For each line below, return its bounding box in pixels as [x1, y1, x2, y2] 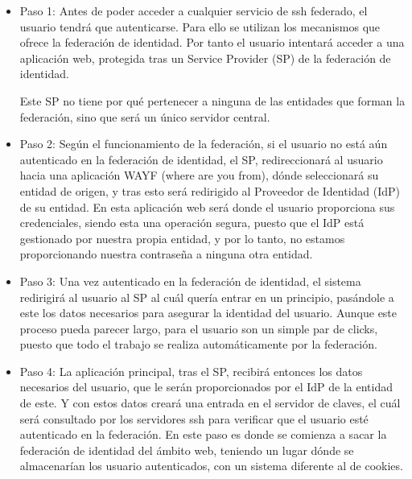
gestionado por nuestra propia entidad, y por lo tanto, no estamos [19, 229, 345, 246]
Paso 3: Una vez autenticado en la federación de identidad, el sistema [19, 272, 361, 289]
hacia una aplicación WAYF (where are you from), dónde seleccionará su [19, 167, 379, 184]
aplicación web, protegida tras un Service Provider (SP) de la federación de [19, 49, 391, 66]
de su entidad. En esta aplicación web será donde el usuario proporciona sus [19, 198, 395, 215]
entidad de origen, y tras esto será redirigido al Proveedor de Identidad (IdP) [19, 182, 401, 199]
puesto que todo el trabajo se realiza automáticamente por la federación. [19, 336, 377, 353]
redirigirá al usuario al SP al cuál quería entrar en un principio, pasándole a [19, 288, 394, 305]
